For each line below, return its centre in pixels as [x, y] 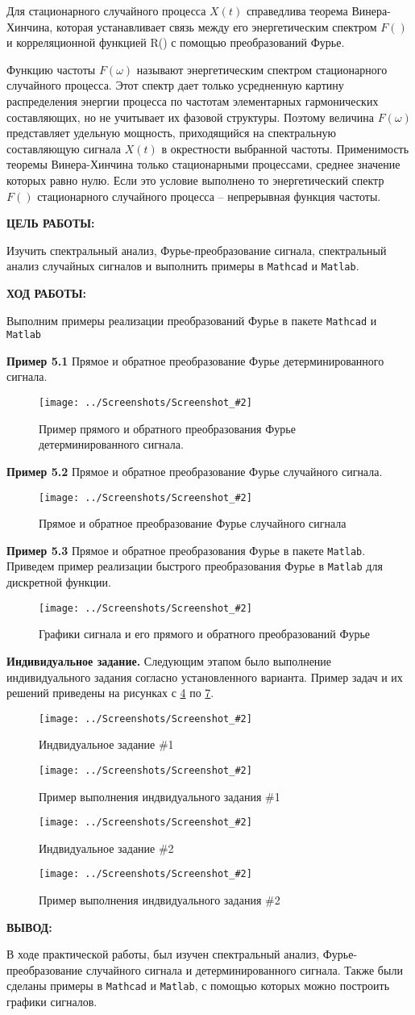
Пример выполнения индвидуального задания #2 [160, 900]
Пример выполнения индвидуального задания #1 [160, 796]
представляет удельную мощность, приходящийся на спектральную [171, 133]
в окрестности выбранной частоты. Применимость [285, 148]
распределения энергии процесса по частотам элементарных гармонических [193, 100]
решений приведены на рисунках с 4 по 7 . [110, 693]
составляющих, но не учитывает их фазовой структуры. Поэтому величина [190, 117]
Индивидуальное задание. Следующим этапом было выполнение [169, 660]
